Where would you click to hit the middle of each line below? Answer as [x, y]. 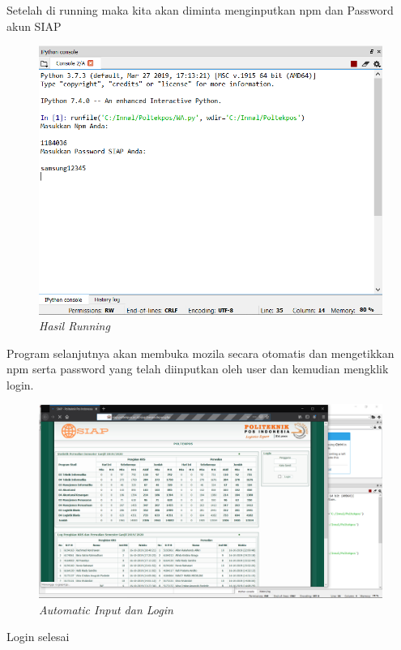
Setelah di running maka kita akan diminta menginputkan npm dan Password [200, 10]
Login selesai [38, 637]
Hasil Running [75, 326]
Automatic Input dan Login [106, 609]
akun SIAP [34, 26]
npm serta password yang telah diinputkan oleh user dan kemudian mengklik [198, 369]
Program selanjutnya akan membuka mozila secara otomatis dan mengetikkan [200, 353]
